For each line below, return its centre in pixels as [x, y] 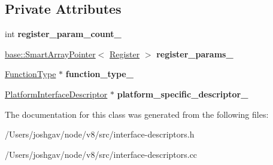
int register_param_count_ [63, 34]
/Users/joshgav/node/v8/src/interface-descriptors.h [100, 134]
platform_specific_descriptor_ [183, 94]
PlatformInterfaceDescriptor [56, 94]
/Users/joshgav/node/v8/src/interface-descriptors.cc [101, 154]
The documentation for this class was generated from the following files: [137, 114]
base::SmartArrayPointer [50, 54]
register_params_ [195, 54]
